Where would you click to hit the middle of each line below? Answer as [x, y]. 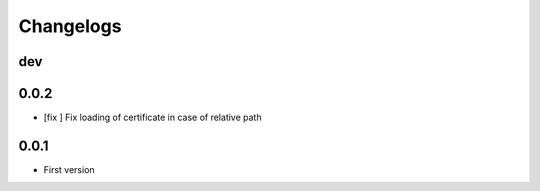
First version [69, 169]
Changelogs [70, 26]
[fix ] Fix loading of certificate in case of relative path [152, 117]
